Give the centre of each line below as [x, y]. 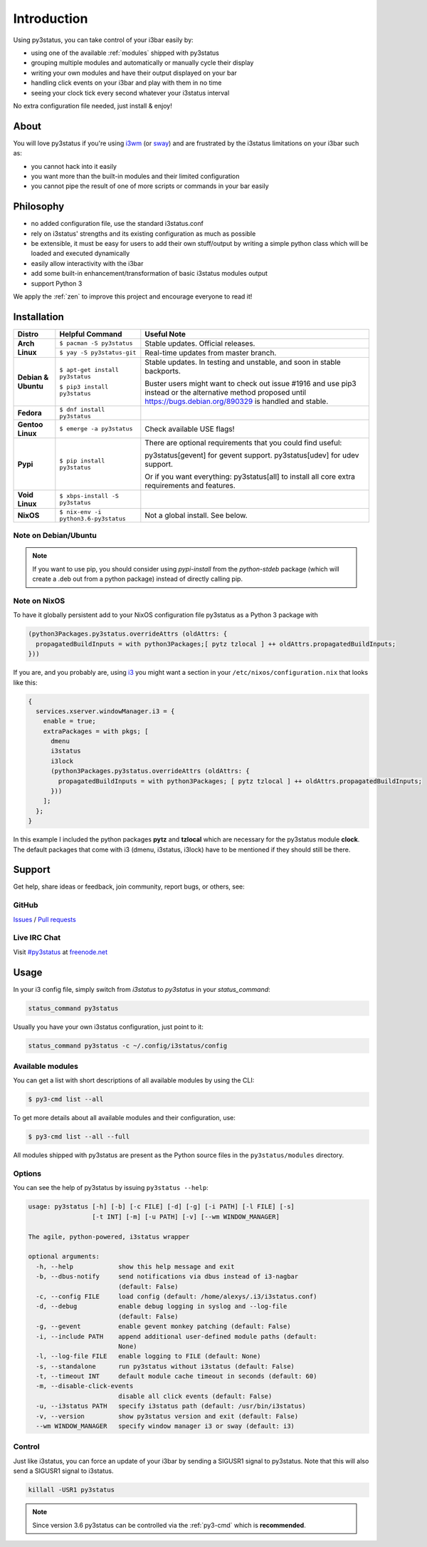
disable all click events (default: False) [195, 1396]
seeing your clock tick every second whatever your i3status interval [130, 93]
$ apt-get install [89, 369]
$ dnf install [82, 409]
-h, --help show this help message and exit [135, 1266]
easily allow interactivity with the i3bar [87, 263]
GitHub [26, 905]
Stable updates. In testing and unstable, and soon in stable [243, 362]
